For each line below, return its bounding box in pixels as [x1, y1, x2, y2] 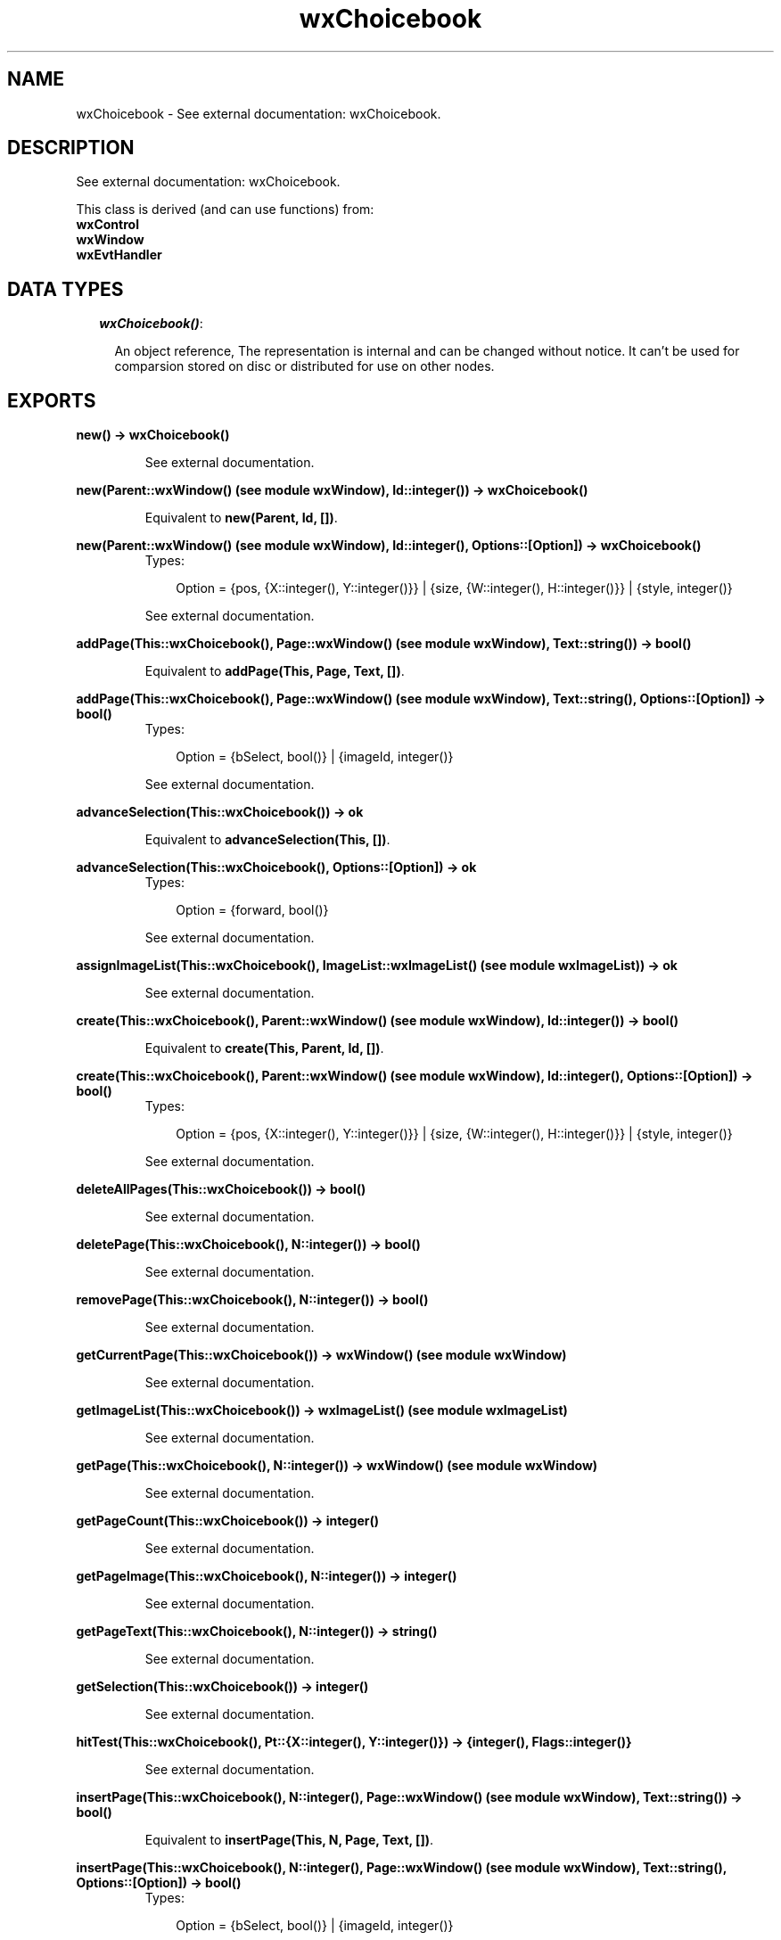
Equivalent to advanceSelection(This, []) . [144, 832, 390, 848]
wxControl [76, 217, 139, 233]
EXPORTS [7, 389, 96, 412]
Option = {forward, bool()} [176, 902, 329, 918]
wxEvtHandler [76, 247, 162, 263]
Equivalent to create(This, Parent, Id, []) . [144, 1040, 384, 1056]
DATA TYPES [7, 277, 124, 300]
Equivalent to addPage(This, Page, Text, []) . [144, 663, 405, 679]
